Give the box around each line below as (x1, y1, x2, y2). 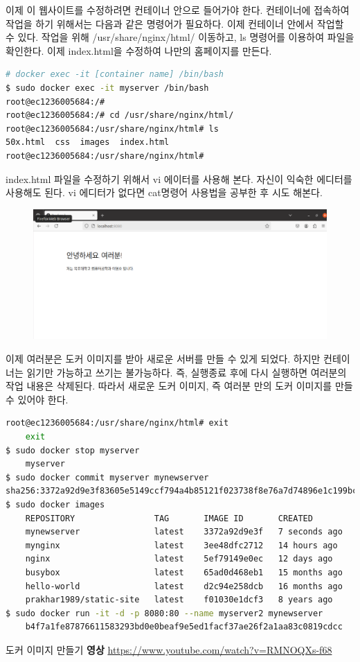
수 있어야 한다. (6, 392, 69, 406)
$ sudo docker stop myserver (6, 445, 140, 455)
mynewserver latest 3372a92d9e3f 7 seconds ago (25, 527, 343, 537)
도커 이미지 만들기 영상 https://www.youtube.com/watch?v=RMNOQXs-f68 (6, 642, 332, 656)
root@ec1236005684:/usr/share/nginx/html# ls (6, 123, 219, 134)
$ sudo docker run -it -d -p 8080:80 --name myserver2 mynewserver (6, 608, 323, 618)
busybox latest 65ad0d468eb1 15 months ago (25, 567, 343, 577)
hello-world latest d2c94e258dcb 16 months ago (25, 581, 343, 591)
